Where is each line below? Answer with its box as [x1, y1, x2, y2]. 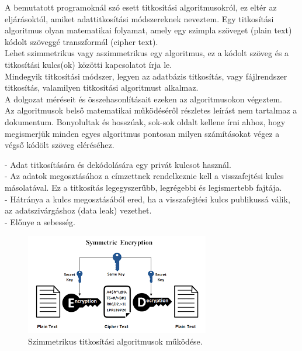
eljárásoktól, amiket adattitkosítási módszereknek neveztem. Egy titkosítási [5, 12, 274, 25]
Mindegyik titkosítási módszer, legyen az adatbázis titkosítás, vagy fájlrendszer [5, 70, 287, 82]
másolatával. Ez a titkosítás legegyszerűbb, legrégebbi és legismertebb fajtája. [5, 181, 282, 193]
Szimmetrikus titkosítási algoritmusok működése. [28, 335, 203, 347]
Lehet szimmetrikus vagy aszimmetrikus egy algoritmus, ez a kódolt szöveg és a [5, 47, 289, 59]
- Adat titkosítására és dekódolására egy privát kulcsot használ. [5, 158, 231, 170]
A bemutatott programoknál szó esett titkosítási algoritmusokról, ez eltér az [5, 1, 277, 13]
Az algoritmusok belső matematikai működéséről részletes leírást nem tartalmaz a [5, 104, 297, 116]
